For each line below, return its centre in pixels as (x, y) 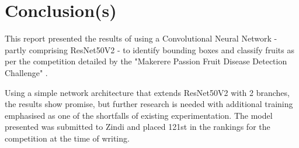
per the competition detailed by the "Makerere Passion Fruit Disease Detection (146, 61)
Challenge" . (26, 72)
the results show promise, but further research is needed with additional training (149, 104)
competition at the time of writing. (67, 138)
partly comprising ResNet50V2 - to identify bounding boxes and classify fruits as (149, 49)
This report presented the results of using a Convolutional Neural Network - (141, 38)
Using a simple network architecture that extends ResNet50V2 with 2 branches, (147, 92)
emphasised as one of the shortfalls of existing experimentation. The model (139, 115)
